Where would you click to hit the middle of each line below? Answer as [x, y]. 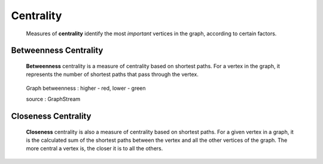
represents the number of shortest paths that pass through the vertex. [112, 74]
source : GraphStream [53, 99]
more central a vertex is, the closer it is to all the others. [95, 148]
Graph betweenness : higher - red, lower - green [86, 88]
